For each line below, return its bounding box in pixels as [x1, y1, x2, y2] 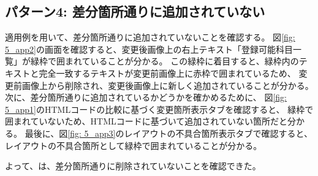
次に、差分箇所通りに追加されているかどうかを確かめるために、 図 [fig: [5, 91, 287, 104]
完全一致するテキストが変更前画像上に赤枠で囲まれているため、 [39, 66, 296, 79]
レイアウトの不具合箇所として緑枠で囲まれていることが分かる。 [5, 139, 262, 151]
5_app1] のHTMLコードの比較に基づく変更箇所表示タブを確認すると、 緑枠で [5, 102, 314, 115]
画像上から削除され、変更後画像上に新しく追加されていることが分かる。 [21, 78, 314, 91]
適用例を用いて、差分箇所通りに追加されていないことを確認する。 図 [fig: [5, 31, 295, 44]
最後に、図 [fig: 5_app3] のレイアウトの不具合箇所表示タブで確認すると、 [25, 126, 312, 139]
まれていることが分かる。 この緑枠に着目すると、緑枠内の [64, 55, 299, 67]
